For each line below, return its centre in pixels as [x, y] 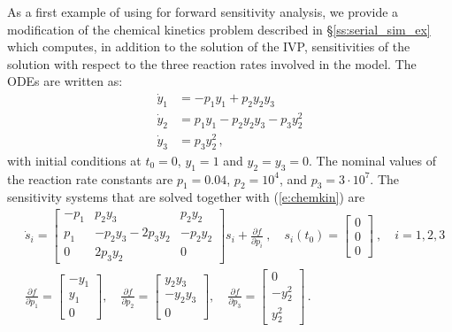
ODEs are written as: [65, 81]
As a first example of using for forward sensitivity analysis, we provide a [203, 12]
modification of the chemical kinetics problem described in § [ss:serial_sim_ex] [219, 29]
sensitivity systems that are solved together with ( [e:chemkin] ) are [186, 197]
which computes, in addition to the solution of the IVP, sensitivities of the [209, 46]
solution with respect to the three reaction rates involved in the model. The [212, 63]
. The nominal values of [372, 160]
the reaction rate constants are [90, 178]
